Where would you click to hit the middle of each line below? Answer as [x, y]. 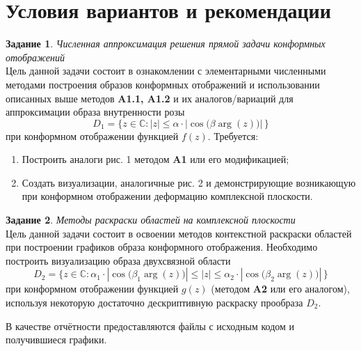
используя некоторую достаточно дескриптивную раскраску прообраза [154, 303]
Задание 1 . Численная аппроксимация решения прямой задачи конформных [166, 44]
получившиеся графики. [56, 340]
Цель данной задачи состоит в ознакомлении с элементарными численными [166, 71]
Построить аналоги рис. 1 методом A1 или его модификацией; [155, 159]
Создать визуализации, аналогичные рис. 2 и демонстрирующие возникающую [189, 182]
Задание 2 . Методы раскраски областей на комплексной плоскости [151, 220]
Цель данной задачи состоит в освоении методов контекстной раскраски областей [179, 233]
